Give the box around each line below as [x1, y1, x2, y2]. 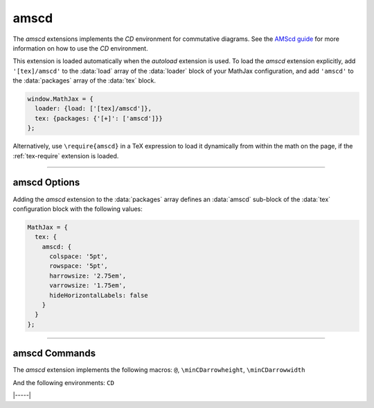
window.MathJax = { [27, 95, 93, 103]
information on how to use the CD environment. [12, 44, 148, 52]
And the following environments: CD [12, 378, 114, 386]
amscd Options [12, 177, 80, 189]
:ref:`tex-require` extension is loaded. [12, 151, 119, 160]
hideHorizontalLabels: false [49, 291, 148, 299]
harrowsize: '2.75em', [49, 271, 127, 280]
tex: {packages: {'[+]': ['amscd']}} [35, 114, 163, 122]
